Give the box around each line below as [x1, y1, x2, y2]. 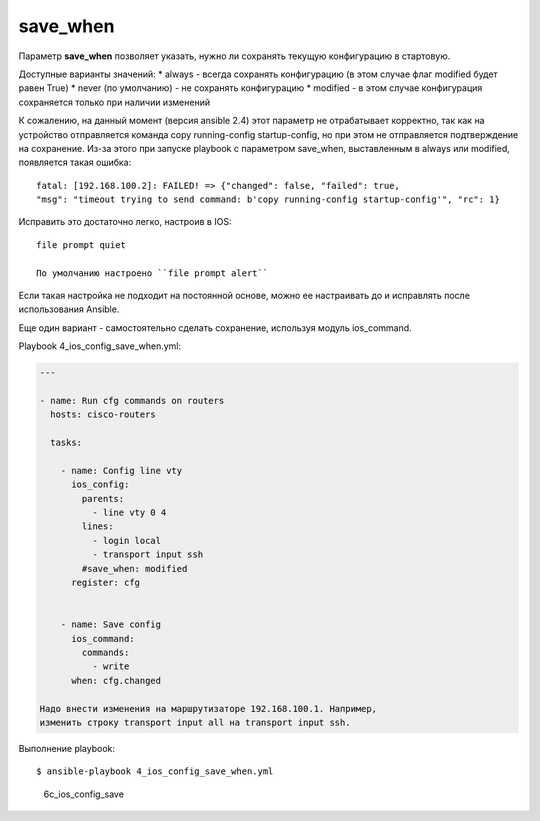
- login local [91, 535, 162, 546]
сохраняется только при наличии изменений [18, 96, 210, 108]
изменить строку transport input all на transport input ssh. [39, 716, 351, 728]
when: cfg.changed [71, 675, 162, 686]
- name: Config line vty [60, 465, 183, 476]
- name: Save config [60, 619, 162, 630]
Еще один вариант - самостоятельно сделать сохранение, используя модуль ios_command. [18, 321, 412, 334]
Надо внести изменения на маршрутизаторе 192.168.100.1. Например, [39, 703, 378, 714]
